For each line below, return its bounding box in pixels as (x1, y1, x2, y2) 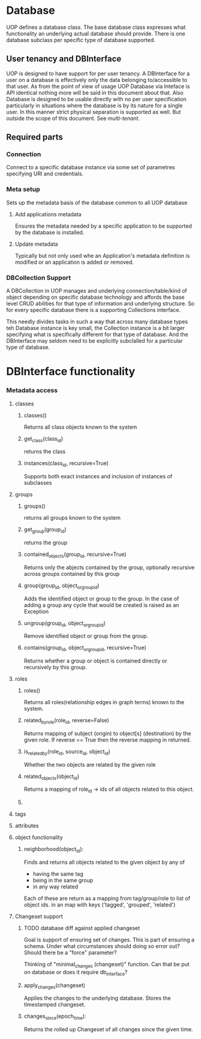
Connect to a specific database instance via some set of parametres (6, 164, 175, 171)
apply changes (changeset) (23, 981, 86, 990)
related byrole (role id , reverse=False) (23, 717, 109, 725)
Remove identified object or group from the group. (23, 632, 149, 640)
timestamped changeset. (23, 1001, 86, 1008)
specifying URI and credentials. (6, 170, 84, 178)
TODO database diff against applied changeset (23, 925, 140, 932)
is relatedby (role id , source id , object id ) (23, 747, 111, 757)
